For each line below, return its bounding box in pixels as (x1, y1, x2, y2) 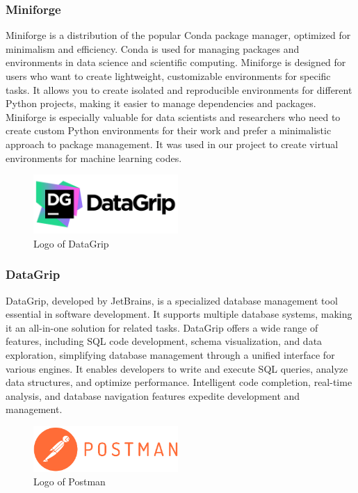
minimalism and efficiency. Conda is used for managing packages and (6, 41, 300, 56)
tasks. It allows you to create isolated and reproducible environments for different (6, 82, 352, 97)
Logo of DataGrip (33, 236, 109, 250)
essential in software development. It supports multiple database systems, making (6, 307, 352, 321)
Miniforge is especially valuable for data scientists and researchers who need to (6, 109, 341, 124)
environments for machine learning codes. (6, 150, 182, 165)
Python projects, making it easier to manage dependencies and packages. (6, 96, 316, 111)
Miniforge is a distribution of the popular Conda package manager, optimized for (6, 28, 351, 42)
